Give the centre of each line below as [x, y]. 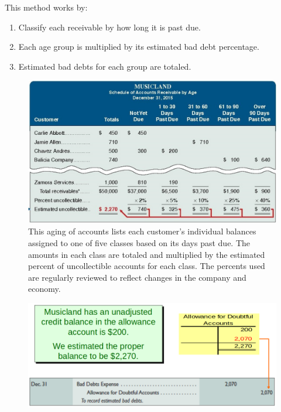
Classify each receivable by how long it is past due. [109, 27]
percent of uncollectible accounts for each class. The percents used [147, 266]
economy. [44, 289]
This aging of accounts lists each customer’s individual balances [142, 231]
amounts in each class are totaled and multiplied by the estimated [147, 254]
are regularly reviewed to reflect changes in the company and [137, 277]
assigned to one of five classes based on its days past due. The [139, 243]
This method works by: [46, 7]
